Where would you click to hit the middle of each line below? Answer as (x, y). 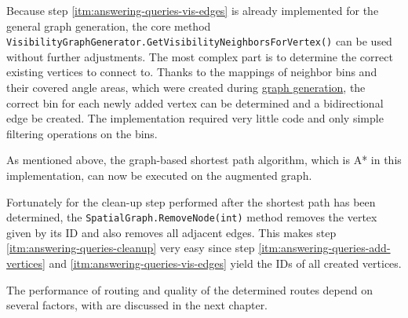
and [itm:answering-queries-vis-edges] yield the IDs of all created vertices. (225, 263)
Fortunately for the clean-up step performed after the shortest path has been (191, 201)
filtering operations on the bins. (82, 133)
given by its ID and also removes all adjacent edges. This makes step (171, 232)
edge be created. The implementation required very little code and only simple (195, 118)
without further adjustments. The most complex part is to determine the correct (200, 56)
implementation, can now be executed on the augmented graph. (159, 175)
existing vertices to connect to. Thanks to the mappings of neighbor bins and (192, 72)
